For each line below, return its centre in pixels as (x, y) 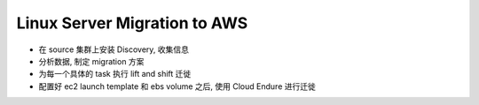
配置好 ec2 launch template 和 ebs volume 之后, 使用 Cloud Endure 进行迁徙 (177, 86)
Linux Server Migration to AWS (132, 23)
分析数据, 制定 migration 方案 (91, 61)
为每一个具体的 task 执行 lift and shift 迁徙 (115, 74)
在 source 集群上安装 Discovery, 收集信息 (114, 49)
